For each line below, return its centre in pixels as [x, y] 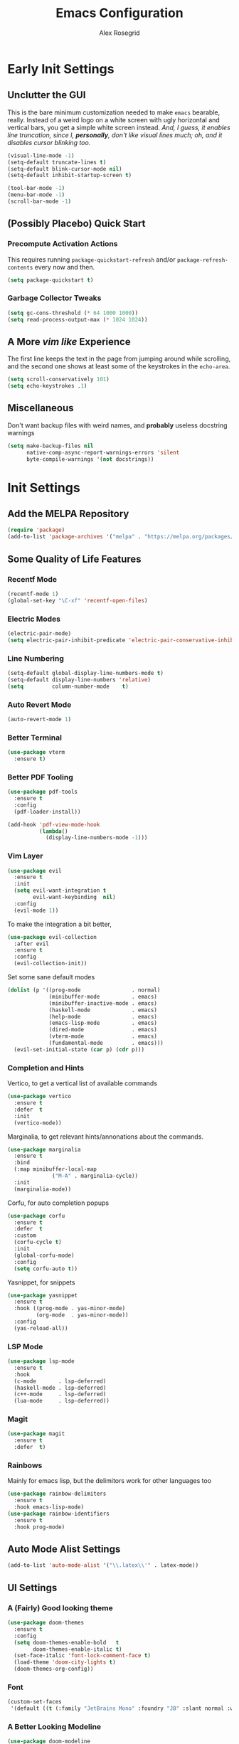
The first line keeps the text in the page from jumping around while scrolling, [119, 359]
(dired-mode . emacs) [103, 1030]
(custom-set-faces [34, 1702]
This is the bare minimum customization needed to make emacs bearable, [114, 112]
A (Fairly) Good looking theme [60, 1607]
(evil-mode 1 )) [36, 910]
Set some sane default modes [51, 977]
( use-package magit [36, 1434]
